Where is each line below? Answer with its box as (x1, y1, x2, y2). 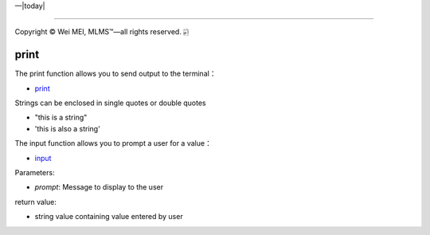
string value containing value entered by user (34, 212, 183, 221)
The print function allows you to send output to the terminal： (14, 69, 217, 79)
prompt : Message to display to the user (34, 182, 163, 192)
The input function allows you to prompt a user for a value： (14, 139, 213, 148)
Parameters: (14, 168, 55, 178)
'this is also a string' (34, 123, 101, 133)
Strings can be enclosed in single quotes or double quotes (14, 98, 206, 108)
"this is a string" (34, 112, 88, 123)
